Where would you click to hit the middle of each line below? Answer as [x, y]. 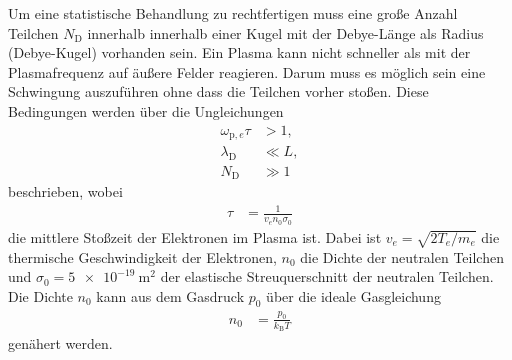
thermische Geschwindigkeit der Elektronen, [142, 256]
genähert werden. [60, 343]
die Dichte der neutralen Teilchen [402, 256]
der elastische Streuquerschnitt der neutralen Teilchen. [327, 276]
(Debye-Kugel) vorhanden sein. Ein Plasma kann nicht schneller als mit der [239, 52]
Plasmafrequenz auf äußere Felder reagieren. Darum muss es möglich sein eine [247, 71]
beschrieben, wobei [65, 191]
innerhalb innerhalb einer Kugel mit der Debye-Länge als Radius [285, 32]
